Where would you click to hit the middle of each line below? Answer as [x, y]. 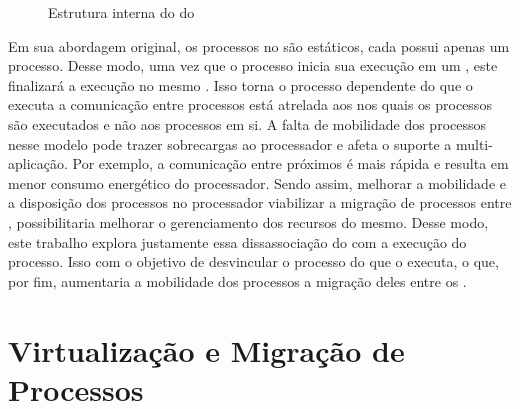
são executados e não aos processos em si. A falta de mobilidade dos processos [247, 123]
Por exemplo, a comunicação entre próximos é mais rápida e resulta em [290, 163]
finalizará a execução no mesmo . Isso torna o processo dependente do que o [240, 84]
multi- [474, 143]
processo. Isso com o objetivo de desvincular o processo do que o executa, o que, [253, 261]
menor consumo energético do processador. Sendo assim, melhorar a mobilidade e [257, 182]
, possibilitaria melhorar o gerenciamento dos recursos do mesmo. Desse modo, [248, 221]
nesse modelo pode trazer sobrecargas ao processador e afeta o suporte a [230, 143]
